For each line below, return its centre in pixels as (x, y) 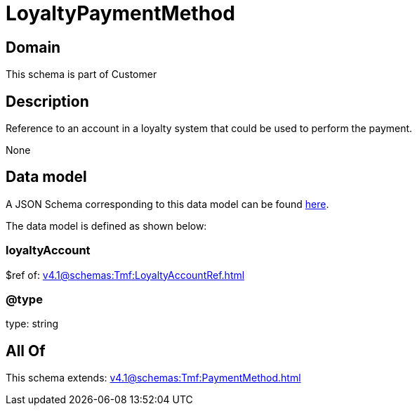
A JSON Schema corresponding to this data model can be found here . (167, 204)
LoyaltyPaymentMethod (120, 13)
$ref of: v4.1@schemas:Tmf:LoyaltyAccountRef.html (125, 275)
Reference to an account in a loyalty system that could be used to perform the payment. (209, 129)
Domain (33, 47)
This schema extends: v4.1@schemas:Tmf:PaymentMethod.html (153, 378)
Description (47, 101)
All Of (26, 351)
